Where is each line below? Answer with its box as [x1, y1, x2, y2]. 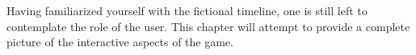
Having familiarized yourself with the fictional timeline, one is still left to [6, 2, 368, 18]
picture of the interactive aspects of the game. [6, 33, 233, 50]
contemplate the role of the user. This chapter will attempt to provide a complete [6, 18, 410, 34]
